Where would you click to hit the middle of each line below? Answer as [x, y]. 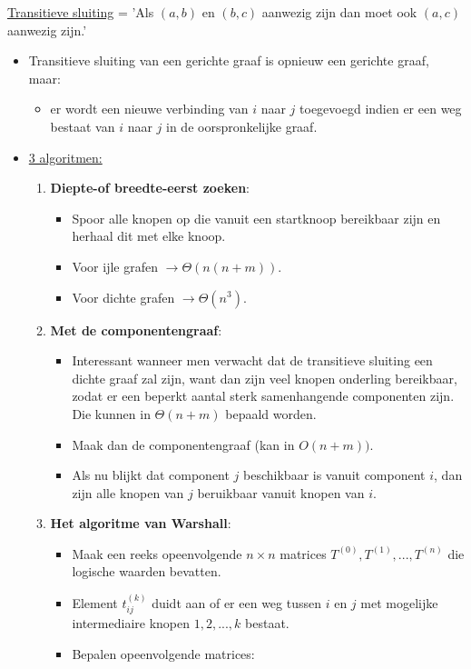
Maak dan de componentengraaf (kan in [183, 444]
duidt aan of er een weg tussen [237, 602]
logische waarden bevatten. [147, 571]
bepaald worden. [271, 413]
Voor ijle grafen [115, 266]
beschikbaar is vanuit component [334, 475]
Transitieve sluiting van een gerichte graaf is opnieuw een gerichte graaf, [229, 60]
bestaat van [83, 126]
